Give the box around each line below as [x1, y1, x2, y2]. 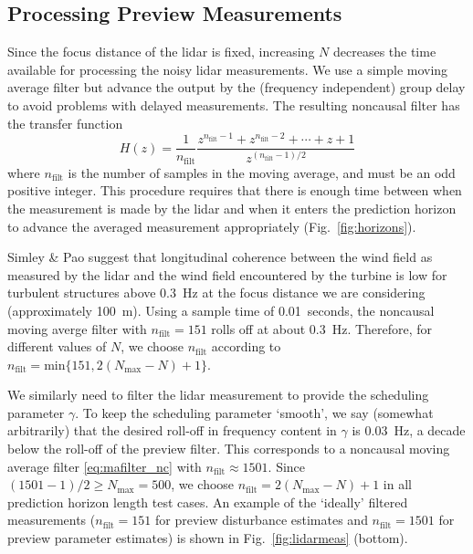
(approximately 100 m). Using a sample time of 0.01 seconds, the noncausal [7, 300, 435, 319]
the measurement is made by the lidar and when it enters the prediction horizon [7, 198, 457, 217]
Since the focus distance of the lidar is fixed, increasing [7, 42, 315, 61]
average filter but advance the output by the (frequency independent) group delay [7, 78, 466, 97]
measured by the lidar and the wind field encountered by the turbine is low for [7, 265, 447, 284]
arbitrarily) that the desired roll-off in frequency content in [7, 421, 337, 440]
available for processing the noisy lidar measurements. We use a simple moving [7, 59, 448, 78]
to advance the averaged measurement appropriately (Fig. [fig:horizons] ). [7, 216, 416, 235]
